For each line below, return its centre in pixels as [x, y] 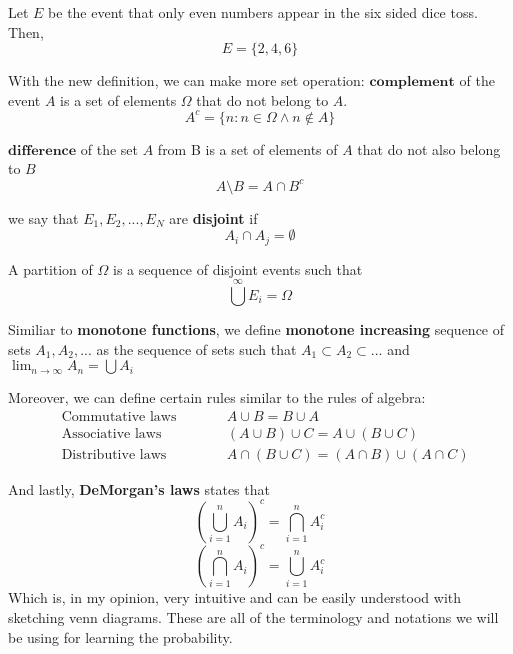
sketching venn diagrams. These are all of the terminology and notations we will [253, 617]
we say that [43, 217]
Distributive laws [114, 454]
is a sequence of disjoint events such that [237, 268]
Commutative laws [119, 416]
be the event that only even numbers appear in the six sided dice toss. [263, 12]
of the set [109, 148]
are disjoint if [213, 217]
